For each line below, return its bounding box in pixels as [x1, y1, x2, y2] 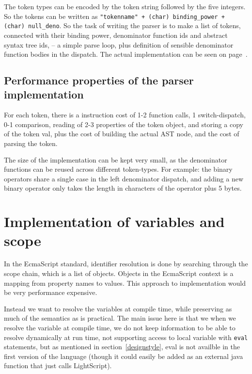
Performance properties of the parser [4, 73, 194, 88]
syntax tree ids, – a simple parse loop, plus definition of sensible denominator [4, 39, 234, 49]
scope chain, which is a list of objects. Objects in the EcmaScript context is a [4, 268, 234, 278]
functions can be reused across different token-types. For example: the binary [4, 164, 233, 174]
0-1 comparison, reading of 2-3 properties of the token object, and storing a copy [4, 119, 243, 129]
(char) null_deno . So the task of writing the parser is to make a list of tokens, [4, 20, 241, 31]
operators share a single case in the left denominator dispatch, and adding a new [4, 173, 244, 183]
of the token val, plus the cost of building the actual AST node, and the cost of [4, 129, 239, 139]
